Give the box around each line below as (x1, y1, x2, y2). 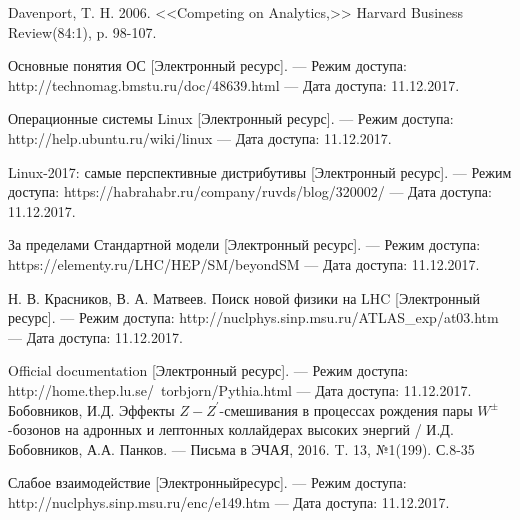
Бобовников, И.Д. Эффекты (8, 399, 175, 420)
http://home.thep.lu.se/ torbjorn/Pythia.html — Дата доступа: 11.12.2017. (8, 379, 472, 400)
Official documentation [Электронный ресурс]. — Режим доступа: (8, 360, 409, 381)
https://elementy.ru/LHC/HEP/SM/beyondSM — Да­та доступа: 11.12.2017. (8, 253, 480, 274)
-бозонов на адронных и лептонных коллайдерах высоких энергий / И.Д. (8, 419, 454, 440)
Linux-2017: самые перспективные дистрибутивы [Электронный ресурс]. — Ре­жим (8, 161, 512, 182)
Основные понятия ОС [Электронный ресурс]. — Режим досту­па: (8, 55, 407, 76)
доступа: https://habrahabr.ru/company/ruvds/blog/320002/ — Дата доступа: (8, 181, 492, 202)
